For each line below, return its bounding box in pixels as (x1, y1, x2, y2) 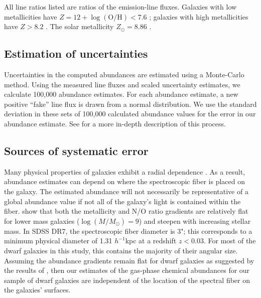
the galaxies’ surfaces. (4, 284, 71, 295)
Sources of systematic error (4, 142, 149, 158)
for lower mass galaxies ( (4, 215, 80, 226)
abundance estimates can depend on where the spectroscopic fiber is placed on (4, 176, 245, 187)
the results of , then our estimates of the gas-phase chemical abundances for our (4, 265, 250, 275)
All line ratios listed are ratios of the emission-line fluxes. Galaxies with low (4, 2, 237, 12)
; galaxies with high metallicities (149, 11, 248, 22)
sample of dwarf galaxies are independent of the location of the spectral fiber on (4, 274, 250, 285)
